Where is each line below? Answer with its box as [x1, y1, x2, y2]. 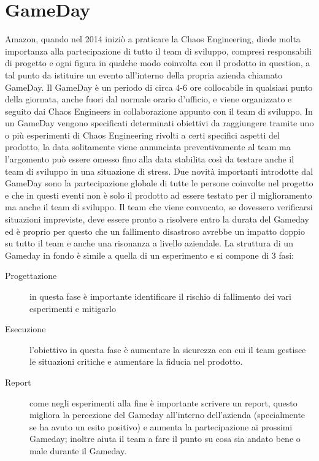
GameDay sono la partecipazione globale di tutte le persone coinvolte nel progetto [5, 177, 313, 189]
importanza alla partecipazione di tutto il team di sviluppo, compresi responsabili [5, 44, 312, 57]
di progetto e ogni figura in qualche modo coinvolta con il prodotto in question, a [5, 56, 310, 69]
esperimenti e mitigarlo [29, 302, 116, 314]
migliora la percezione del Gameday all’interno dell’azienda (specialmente [29, 408, 306, 421]
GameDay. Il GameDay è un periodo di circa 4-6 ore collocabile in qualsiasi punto [5, 80, 313, 93]
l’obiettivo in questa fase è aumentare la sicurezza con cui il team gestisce [29, 343, 306, 356]
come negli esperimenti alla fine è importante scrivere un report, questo [29, 396, 298, 409]
